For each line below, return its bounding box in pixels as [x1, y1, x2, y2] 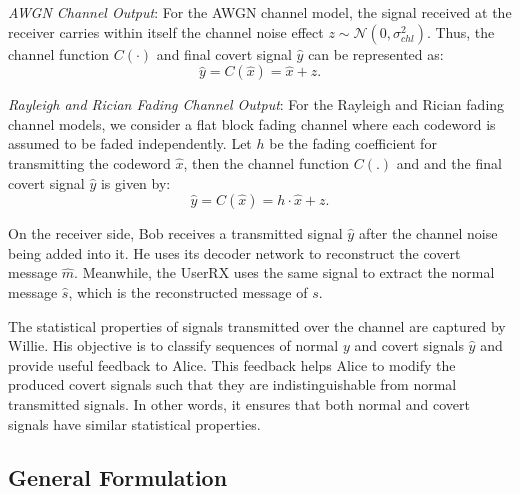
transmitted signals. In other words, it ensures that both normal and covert [8, 393, 470, 414]
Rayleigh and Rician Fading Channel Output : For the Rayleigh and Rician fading [8, 94, 505, 115]
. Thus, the [426, 21, 495, 42]
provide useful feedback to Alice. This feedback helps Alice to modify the [8, 354, 456, 375]
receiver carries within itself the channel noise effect [8, 21, 324, 42]
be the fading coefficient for [269, 133, 437, 154]
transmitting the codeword [8, 152, 171, 173]
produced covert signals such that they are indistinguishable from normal [8, 374, 457, 395]
